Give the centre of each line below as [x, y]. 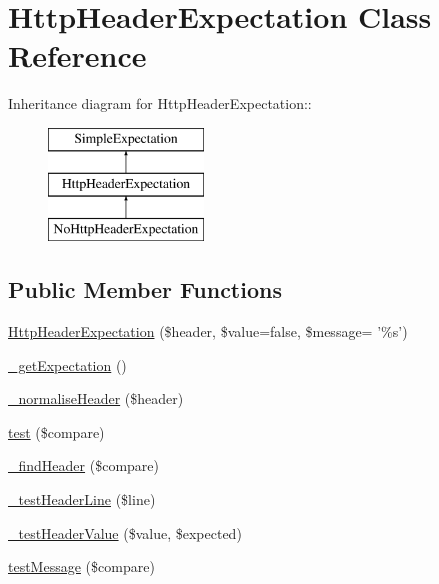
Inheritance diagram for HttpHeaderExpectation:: [160, 103]
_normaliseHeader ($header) [96, 398]
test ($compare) [56, 431]
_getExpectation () [67, 364]
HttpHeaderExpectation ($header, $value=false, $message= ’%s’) [208, 331]
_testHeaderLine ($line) [82, 499]
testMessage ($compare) [81, 566]
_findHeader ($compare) [83, 465]
